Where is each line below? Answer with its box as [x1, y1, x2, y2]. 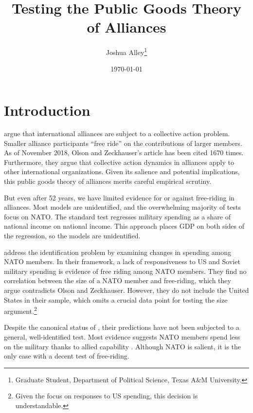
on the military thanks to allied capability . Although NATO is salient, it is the [4, 341, 241, 351]
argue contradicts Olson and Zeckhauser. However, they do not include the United [4, 285, 249, 295]
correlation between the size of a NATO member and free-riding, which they [4, 275, 231, 286]
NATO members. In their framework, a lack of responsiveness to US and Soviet [4, 256, 240, 267]
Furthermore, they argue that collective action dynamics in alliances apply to [4, 157, 235, 167]
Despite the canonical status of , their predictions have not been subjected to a [4, 322, 239, 332]
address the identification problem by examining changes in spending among [4, 247, 232, 257]
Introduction [4, 100, 90, 120]
